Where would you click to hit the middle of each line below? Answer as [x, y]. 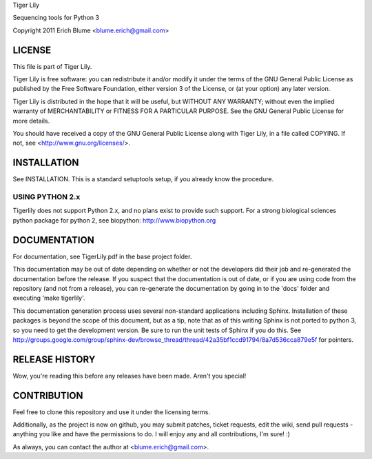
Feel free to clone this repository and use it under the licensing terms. [111, 412]
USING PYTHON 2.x [46, 197]
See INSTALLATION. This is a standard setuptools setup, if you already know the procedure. [143, 179]
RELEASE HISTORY [54, 359]
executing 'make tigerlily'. [49, 298]
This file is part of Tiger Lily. [52, 66]
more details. [31, 121]
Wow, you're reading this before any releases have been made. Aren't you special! [130, 376]
